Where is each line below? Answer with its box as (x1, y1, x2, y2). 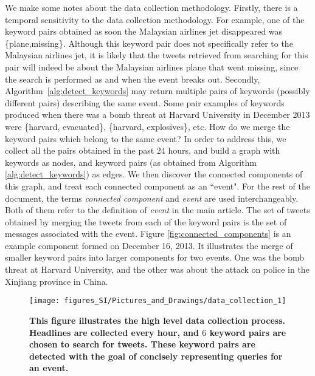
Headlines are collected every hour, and (29, 326, 199, 338)
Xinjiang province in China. (5, 275, 108, 287)
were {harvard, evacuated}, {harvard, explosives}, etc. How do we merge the (5, 120, 290, 132)
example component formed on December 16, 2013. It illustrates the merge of (5, 239, 293, 251)
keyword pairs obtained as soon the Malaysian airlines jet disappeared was (5, 25, 283, 38)
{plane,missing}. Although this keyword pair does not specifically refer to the (5, 36, 293, 49)
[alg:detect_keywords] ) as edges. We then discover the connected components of (5, 168, 303, 180)
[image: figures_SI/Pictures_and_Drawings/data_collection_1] (29, 296, 286, 306)
